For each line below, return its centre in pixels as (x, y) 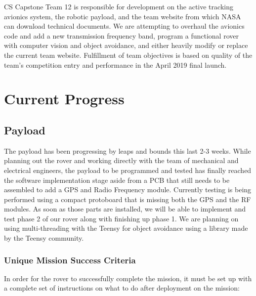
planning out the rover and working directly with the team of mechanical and (121, 160)
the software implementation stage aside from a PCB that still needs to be (117, 180)
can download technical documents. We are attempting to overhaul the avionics (124, 26)
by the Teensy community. (44, 238)
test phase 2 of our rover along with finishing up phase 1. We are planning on (121, 218)
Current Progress (64, 99)
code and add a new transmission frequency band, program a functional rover (121, 35)
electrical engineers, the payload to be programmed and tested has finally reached (128, 170)
